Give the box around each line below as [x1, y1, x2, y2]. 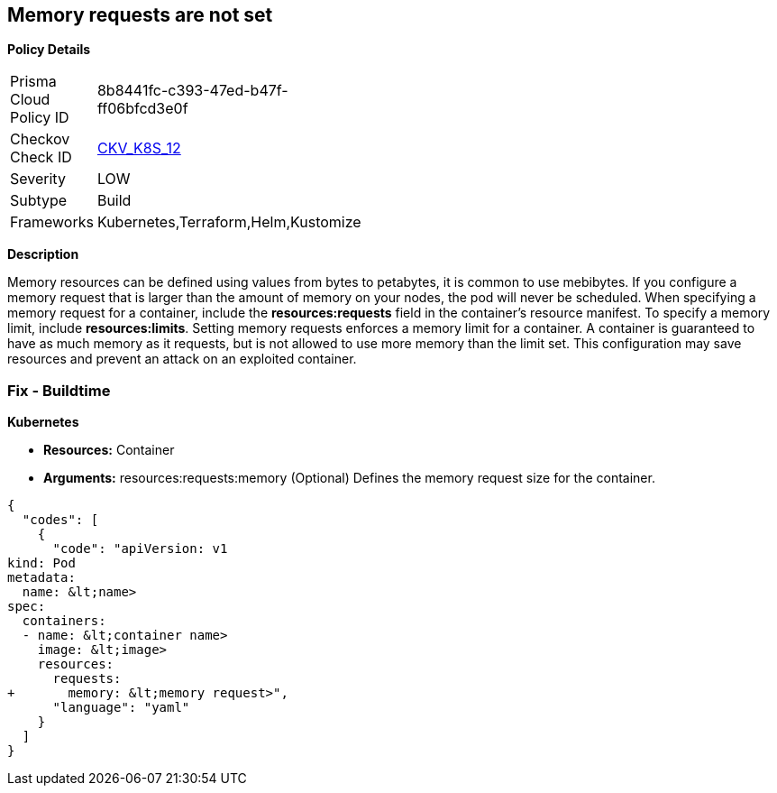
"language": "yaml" [52, 700, 190, 715]
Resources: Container [43, 442, 175, 458]
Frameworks [10, 213, 94, 232]
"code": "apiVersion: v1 [52, 541, 228, 557]
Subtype [10, 191, 68, 210]
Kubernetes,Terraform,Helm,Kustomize [96, 213, 361, 232]
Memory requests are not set [7, 4, 273, 26]
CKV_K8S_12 [96, 139, 181, 158]
